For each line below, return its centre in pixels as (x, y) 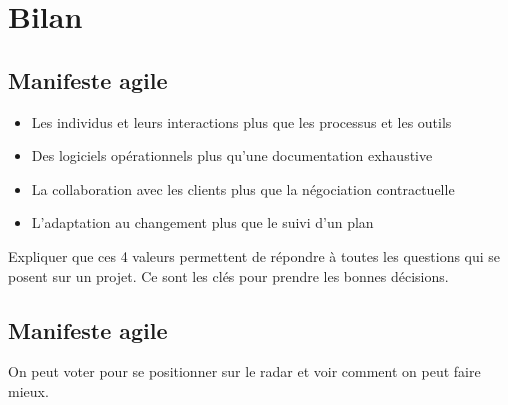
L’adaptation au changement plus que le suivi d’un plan (202, 222)
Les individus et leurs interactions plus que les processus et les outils (241, 121)
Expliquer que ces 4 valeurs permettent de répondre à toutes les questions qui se (254, 255)
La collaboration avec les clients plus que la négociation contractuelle (243, 188)
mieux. (28, 390)
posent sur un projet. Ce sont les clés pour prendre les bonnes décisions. (228, 275)
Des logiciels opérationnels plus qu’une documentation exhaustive (232, 155)
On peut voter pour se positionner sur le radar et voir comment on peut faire (244, 371)
